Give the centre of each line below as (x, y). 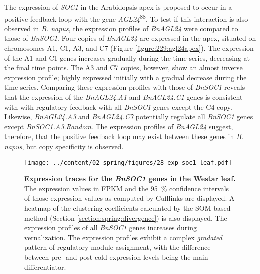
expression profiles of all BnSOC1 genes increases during (111, 228)
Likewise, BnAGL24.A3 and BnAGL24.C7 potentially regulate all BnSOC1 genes (129, 117)
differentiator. (45, 267)
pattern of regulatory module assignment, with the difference (117, 247)
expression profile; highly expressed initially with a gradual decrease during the (125, 77)
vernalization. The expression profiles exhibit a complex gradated (123, 237)
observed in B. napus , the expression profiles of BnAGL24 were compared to (121, 28)
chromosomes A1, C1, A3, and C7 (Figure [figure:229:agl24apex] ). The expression (129, 48)
